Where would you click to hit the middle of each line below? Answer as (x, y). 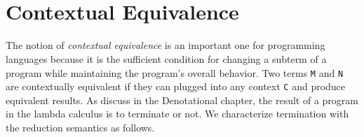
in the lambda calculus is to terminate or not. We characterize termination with (177, 114)
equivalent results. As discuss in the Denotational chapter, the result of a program (182, 100)
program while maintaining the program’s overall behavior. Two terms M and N (175, 72)
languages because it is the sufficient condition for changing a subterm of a (166, 58)
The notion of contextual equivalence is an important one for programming (166, 45)
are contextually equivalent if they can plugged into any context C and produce (176, 86)
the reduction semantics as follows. (80, 127)
